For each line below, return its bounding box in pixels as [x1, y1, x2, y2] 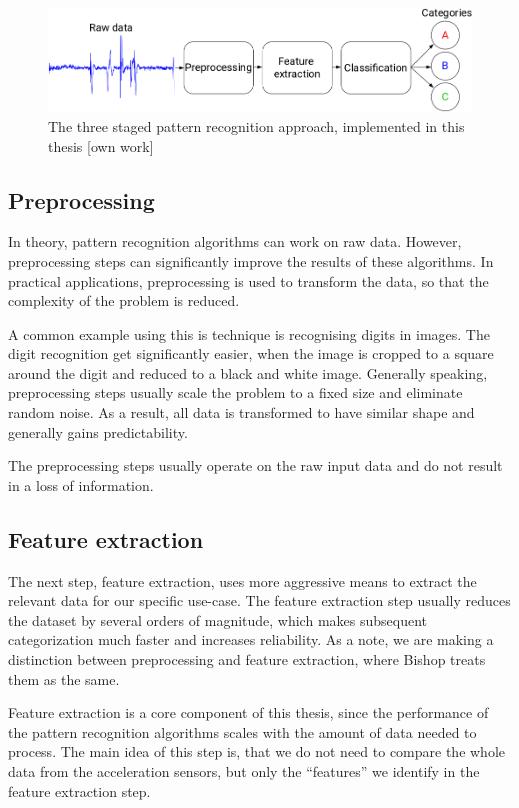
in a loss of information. [8, 474, 154, 495]
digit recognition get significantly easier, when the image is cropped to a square [8, 343, 494, 364]
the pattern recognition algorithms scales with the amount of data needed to [8, 721, 477, 742]
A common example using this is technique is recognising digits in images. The [8, 323, 490, 344]
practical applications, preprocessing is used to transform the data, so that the [8, 270, 489, 291]
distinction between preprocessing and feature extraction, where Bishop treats [8, 649, 486, 670]
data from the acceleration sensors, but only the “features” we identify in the [8, 761, 480, 781]
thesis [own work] [48, 135, 154, 156]
